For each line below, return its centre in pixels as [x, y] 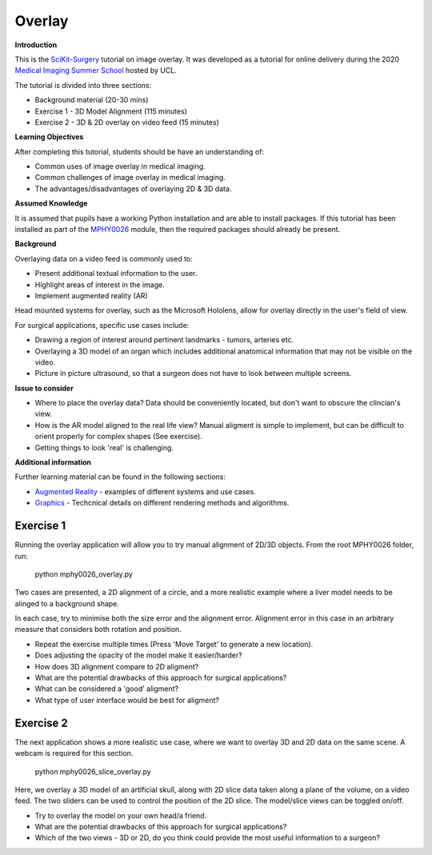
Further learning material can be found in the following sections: [120, 477]
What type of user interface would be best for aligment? [127, 700]
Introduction [36, 45]
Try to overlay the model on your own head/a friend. [121, 815]
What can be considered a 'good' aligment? [107, 689]
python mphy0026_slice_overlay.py [93, 771]
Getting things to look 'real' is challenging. [104, 447]
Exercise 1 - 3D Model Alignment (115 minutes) [111, 111]
